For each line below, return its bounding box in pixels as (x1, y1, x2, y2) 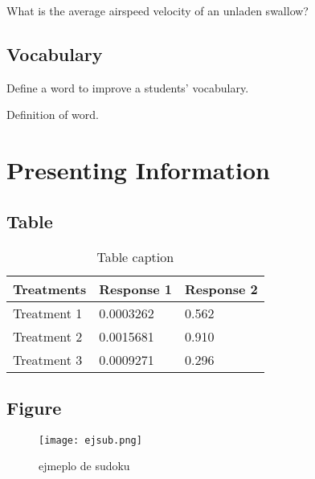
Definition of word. (6, 106, 99, 123)
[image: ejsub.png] (39, 434, 142, 446)
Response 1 (99, 279, 172, 298)
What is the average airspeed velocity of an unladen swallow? (6, 2, 309, 18)
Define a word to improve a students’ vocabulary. (6, 79, 249, 96)
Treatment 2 (13, 326, 83, 346)
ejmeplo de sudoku (39, 457, 130, 474)
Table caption (96, 247, 174, 266)
